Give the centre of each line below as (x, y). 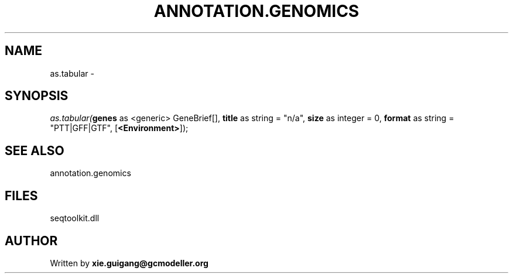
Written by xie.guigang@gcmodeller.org (129, 263)
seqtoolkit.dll (75, 218)
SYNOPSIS (37, 96)
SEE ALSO (35, 150)
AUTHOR (31, 241)
